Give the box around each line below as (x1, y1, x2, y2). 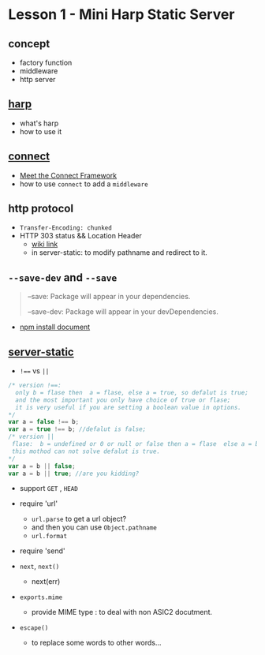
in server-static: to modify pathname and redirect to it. (31, 248, 207, 257)
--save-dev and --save (8, 271, 118, 284)
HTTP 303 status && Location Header (19, 231, 142, 241)
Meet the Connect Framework (19, 170, 118, 180)
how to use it (19, 126, 62, 136)
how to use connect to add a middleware (19, 179, 148, 189)
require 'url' (19, 499, 58, 508)
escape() (19, 624, 49, 632)
